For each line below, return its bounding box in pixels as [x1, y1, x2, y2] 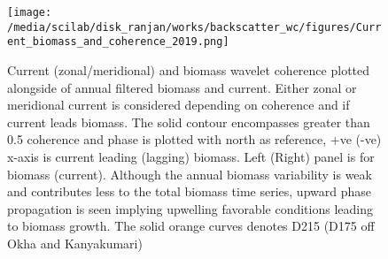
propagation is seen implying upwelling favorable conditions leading [7, 199, 373, 217]
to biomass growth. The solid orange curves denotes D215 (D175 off [7, 217, 375, 235]
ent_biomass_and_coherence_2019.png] [7, 35, 229, 49]
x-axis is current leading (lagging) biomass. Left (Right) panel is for [7, 147, 375, 165]
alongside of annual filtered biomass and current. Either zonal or [7, 78, 357, 96]
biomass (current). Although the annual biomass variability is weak [7, 164, 372, 183]
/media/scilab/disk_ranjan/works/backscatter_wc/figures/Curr [7, 20, 382, 34]
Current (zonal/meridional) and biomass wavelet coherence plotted [7, 60, 370, 79]
